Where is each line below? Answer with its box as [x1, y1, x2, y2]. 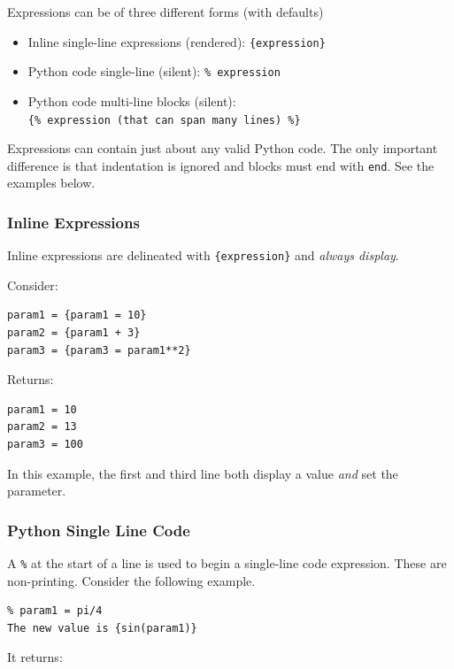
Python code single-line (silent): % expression [27, 62, 281, 81]
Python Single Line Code [7, 519, 190, 541]
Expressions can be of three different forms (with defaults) [7, 3, 324, 20]
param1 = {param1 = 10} [7, 309, 147, 322]
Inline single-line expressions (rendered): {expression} [27, 32, 326, 50]
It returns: [7, 648, 63, 666]
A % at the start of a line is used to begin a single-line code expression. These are [7, 554, 447, 573]
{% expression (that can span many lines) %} [27, 113, 301, 127]
